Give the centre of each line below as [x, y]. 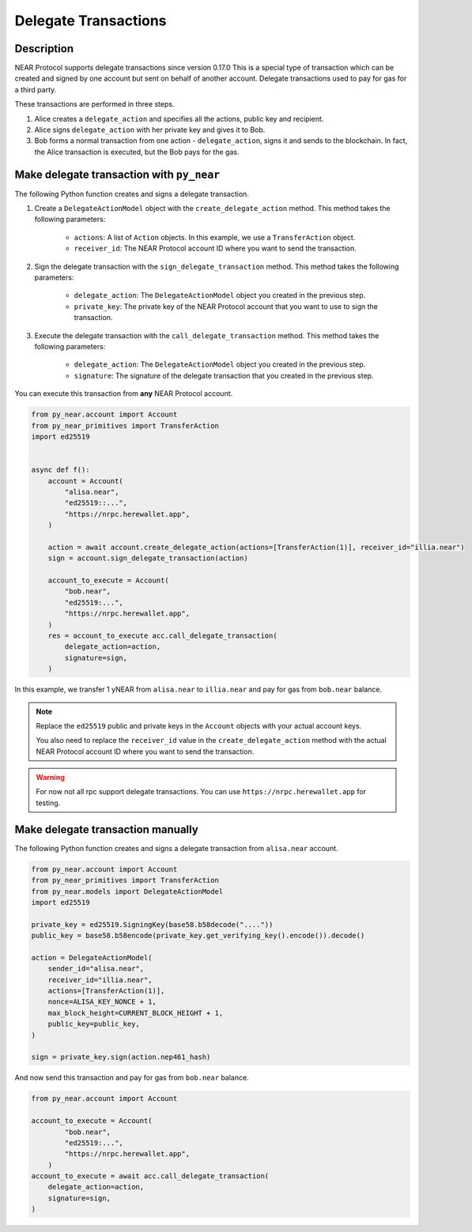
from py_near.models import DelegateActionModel [127, 891]
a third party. [36, 89]
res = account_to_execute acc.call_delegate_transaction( [162, 635]
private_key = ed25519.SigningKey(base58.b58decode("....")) [152, 924]
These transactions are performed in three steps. [94, 104]
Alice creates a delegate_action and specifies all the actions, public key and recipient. [179, 119]
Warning [50, 778]
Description [44, 49]
